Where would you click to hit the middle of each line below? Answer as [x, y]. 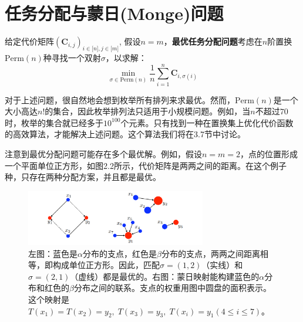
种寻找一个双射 [72, 57]
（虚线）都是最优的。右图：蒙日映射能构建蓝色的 [165, 276]
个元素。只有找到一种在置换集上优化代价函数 [207, 122]
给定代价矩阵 [29, 41]
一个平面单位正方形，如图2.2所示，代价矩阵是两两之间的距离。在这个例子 [146, 165]
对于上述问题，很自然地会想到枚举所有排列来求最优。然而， [120, 99]
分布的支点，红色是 [119, 253]
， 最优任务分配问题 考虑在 [213, 41]
